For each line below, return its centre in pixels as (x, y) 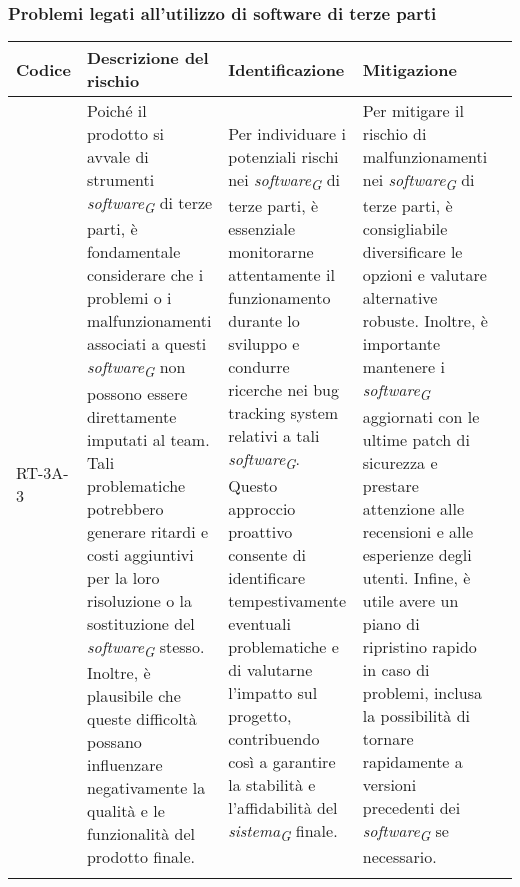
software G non (136, 368)
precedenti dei (411, 807)
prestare (390, 485)
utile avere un (410, 600)
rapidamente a (412, 761)
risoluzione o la (139, 600)
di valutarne (270, 669)
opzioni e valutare (424, 275)
